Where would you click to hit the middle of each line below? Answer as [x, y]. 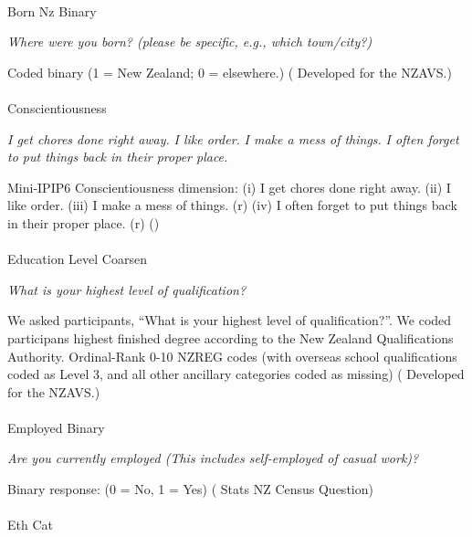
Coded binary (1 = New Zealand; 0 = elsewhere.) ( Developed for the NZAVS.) [230, 72]
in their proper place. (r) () [84, 222]
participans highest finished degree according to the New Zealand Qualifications [231, 337]
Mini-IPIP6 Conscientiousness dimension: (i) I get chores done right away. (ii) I [229, 187]
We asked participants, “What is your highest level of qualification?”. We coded [230, 320]
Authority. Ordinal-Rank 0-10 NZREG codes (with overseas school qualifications [232, 356]
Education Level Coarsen [77, 259]
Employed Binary [56, 427]
